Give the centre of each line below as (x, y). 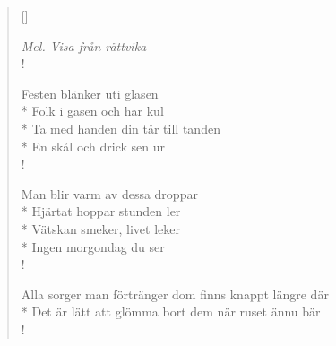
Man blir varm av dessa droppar (109, 193)
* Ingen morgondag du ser (93, 246)
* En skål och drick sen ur (93, 146)
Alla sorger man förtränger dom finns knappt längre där (175, 294)
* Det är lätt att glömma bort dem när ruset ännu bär (171, 311)
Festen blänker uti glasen (90, 93)
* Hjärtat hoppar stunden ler (101, 211)
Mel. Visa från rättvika (84, 45)
